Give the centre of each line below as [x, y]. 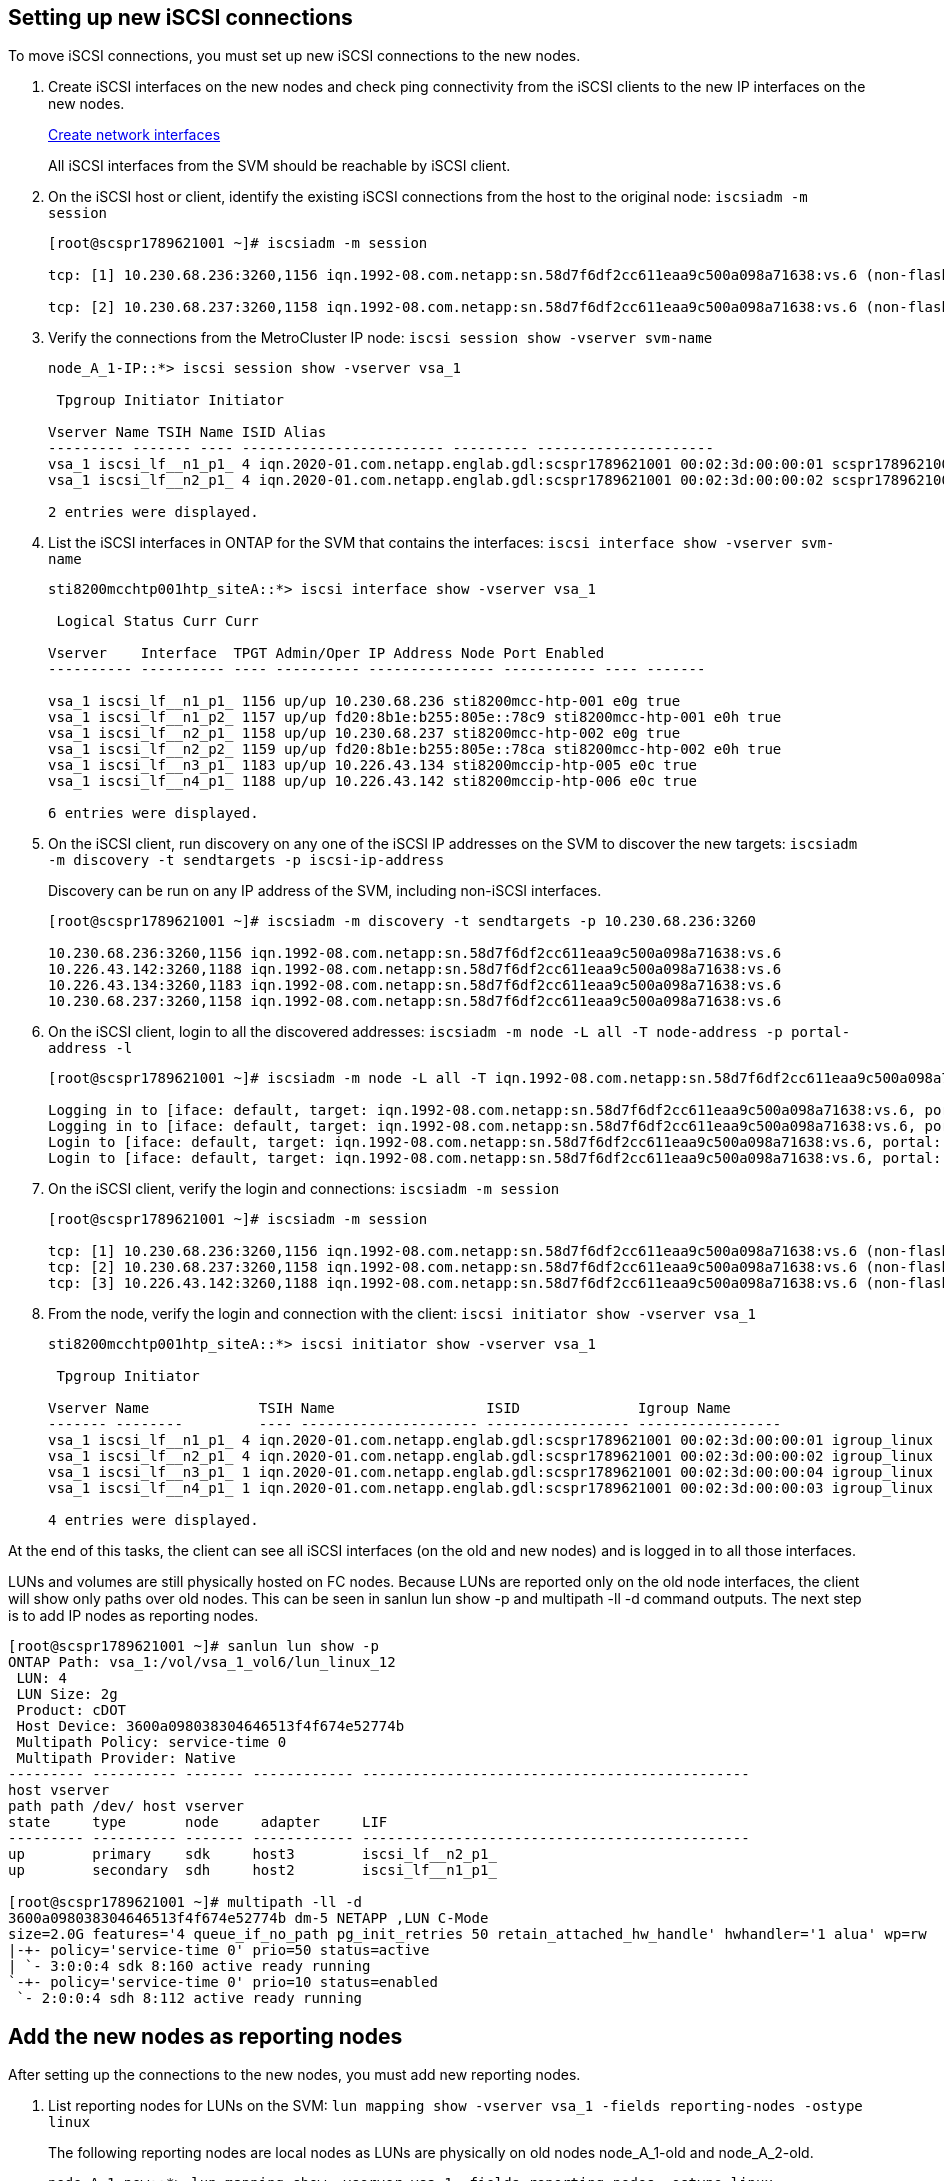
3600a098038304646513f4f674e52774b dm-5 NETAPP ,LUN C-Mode [248, 1918]
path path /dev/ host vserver [126, 1806]
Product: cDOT [71, 1710]
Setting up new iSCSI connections [180, 17]
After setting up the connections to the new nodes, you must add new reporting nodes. [294, 2075]
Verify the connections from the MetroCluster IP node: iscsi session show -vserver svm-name [380, 338]
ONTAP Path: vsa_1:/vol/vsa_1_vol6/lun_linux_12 [202, 1662]
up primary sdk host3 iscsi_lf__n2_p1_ [252, 1854]
